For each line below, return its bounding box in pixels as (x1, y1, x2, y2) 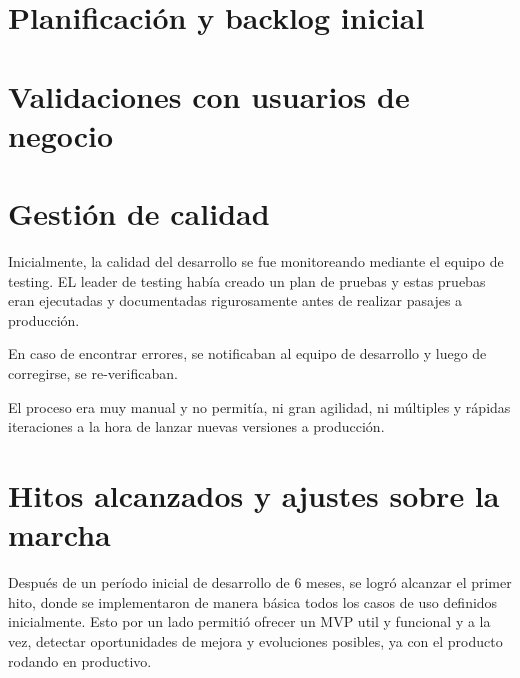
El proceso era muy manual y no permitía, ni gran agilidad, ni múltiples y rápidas (8, 396, 511, 417)
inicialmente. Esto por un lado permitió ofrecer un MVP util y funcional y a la (8, 611, 491, 632)
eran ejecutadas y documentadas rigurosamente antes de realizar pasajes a (8, 290, 463, 311)
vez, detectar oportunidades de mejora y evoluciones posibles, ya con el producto (8, 630, 503, 651)
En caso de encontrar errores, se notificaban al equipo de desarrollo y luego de (8, 343, 487, 364)
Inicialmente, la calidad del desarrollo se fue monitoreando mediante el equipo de (8, 251, 504, 272)
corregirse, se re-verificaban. (8, 363, 178, 384)
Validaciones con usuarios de (8, 75, 410, 116)
